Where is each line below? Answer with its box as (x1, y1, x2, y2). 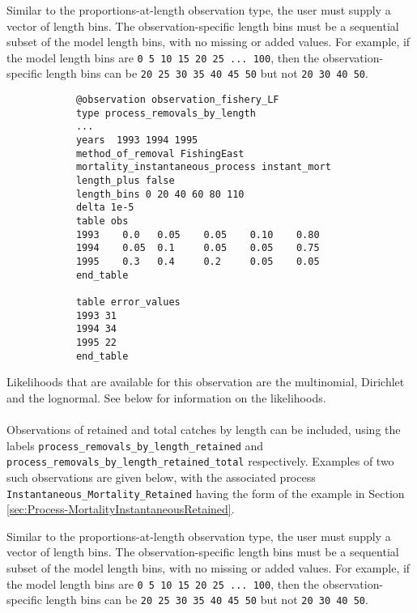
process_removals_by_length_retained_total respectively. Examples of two (6, 453, 394, 470)
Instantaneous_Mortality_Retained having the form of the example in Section (6, 484, 405, 501)
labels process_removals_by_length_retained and (6, 436, 264, 453)
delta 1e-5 (75, 202, 134, 214)
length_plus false (75, 175, 175, 187)
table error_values (75, 296, 181, 308)
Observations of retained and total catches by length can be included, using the (6, 421, 401, 437)
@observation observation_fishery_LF (75, 94, 279, 106)
